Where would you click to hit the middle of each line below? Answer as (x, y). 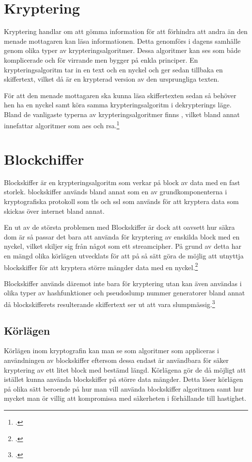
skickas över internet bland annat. (54, 211)
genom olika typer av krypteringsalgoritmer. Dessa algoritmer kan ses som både (122, 50)
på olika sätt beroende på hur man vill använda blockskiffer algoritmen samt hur (124, 388)
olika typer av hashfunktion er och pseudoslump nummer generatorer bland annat (125, 293)
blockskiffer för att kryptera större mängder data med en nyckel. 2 (101, 266)
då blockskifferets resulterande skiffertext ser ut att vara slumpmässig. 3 (110, 303)
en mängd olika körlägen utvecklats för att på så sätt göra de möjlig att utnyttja (124, 256)
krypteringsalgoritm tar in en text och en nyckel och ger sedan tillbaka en (113, 69)
